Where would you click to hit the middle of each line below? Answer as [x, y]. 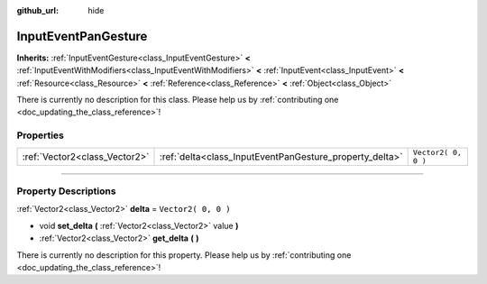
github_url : [37, 10]
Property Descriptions [66, 191]
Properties [41, 135]
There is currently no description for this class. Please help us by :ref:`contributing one [178, 100]
